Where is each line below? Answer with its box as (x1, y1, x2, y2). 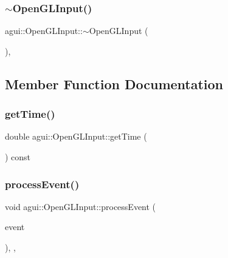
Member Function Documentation (5, 74, 224, 93)
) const (5, 151, 31, 163)
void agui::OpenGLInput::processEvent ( (5, 200, 156, 212)
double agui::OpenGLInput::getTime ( (5, 130, 147, 143)
